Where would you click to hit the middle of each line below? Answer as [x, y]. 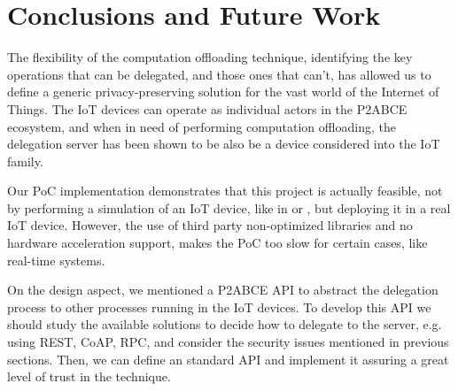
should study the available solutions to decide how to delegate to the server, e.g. [225, 324]
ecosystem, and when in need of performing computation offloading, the [202, 126]
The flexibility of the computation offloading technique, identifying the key [210, 57]
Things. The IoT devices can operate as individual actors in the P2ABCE [207, 108]
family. [25, 161]
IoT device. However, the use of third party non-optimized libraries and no [210, 225]
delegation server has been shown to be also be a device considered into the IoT [224, 144]
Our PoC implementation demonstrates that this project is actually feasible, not [225, 191]
